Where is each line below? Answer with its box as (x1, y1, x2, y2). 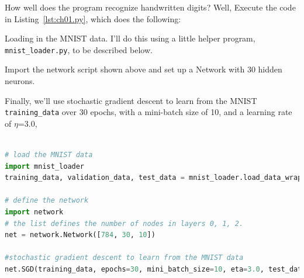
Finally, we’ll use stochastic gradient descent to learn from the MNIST (5, 94, 257, 106)
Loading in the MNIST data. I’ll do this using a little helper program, (5, 32, 255, 44)
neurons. (5, 75, 35, 87)
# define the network (5, 196, 89, 205)
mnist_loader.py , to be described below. (5, 43, 153, 55)
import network (5, 208, 64, 217)
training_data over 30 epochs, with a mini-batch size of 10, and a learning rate (5, 106, 292, 118)
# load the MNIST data (5, 151, 93, 159)
